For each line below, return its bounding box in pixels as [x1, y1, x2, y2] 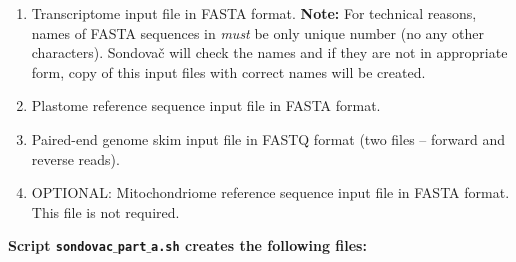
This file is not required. [31, 201, 180, 222]
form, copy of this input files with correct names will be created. [31, 61, 426, 82]
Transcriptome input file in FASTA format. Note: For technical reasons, [31, 3, 477, 23]
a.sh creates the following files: [151, 235, 367, 256]
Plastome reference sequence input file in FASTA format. [31, 95, 381, 116]
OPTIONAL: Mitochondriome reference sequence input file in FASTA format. [31, 182, 510, 203]
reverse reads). [31, 148, 120, 169]
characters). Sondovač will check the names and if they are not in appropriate [31, 42, 508, 63]
